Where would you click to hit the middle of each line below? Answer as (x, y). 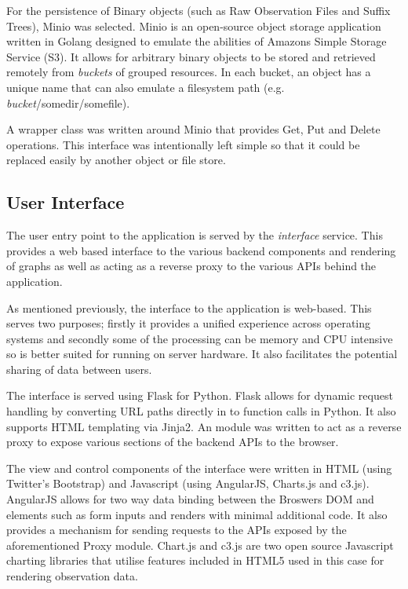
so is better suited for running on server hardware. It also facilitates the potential (202, 354)
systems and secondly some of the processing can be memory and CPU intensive (200, 338)
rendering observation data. (72, 576)
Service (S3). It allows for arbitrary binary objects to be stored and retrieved (191, 56)
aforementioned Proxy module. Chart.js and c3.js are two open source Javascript (200, 545)
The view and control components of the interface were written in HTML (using (199, 468)
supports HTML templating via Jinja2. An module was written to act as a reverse (204, 426)
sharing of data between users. (79, 369)
